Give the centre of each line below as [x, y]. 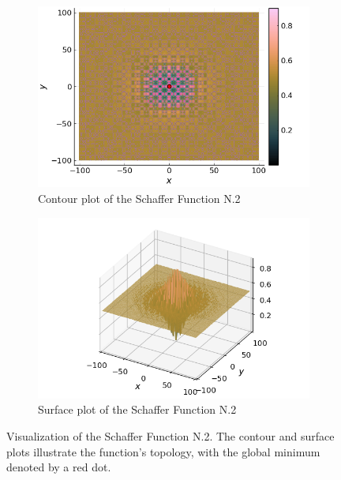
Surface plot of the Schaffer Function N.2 [137, 409]
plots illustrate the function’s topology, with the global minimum [163, 451]
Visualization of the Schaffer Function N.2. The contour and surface [170, 436]
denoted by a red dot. [59, 467]
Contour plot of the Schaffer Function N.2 [139, 198]
